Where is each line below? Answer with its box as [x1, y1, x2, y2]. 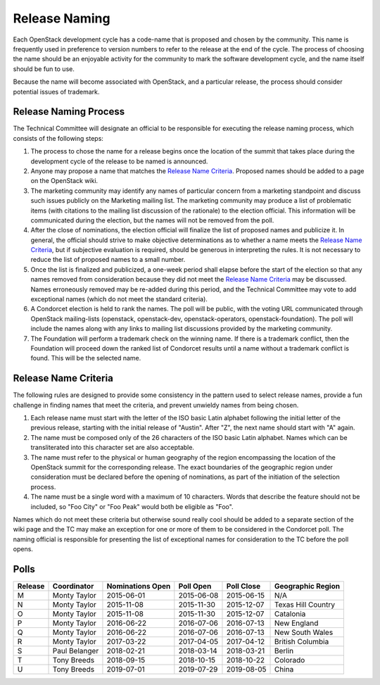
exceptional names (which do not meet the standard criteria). [30, 295, 208, 303]
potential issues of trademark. [13, 87, 100, 96]
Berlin [274, 646, 294, 656]
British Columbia [274, 637, 329, 647]
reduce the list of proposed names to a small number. [30, 256, 186, 264]
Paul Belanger [52, 646, 99, 656]
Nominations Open [106, 582, 171, 591]
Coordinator [52, 582, 94, 591]
